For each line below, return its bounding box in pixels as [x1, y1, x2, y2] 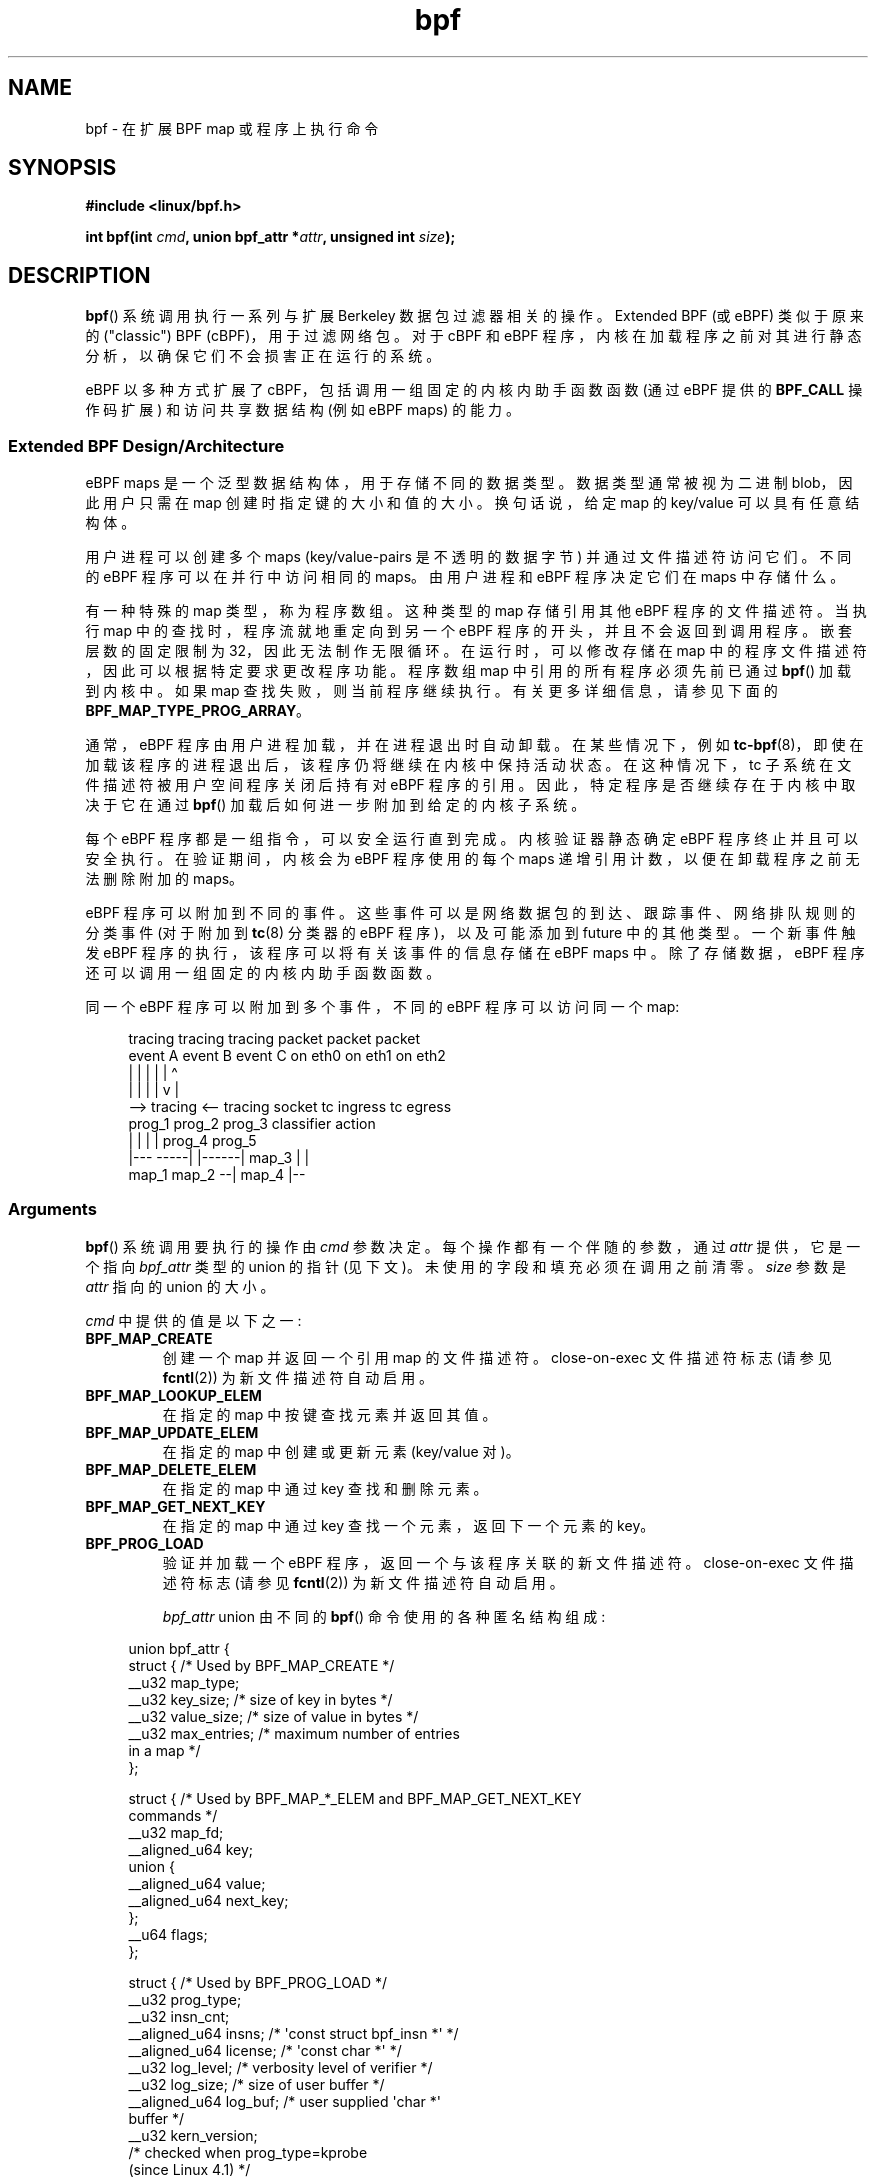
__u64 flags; [128, 1925, 208, 1943]
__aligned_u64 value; [128, 1874, 266, 1892]
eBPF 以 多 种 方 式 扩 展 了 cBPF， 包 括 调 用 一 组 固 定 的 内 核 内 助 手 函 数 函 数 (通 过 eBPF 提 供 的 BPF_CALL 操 [85, 381, 863, 399]
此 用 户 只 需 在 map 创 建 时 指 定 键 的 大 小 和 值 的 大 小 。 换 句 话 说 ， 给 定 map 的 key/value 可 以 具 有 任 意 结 [85, 494, 860, 512]
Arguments [8, 1199, 97, 1220]
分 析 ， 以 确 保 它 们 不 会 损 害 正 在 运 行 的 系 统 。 [85, 347, 441, 365]
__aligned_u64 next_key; [128, 1891, 289, 1909]
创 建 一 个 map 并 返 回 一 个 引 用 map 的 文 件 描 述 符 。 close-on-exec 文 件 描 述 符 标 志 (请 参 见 [162, 1348, 832, 1366]
